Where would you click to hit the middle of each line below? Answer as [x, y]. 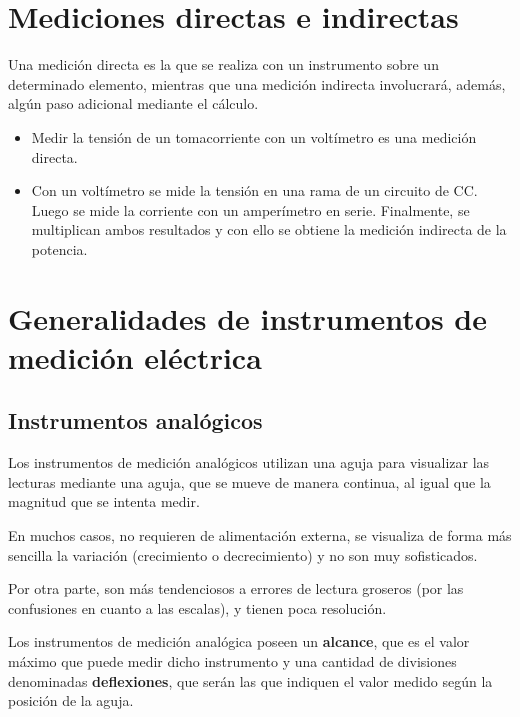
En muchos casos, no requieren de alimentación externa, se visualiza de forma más [260, 535]
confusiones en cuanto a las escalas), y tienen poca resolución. [197, 607]
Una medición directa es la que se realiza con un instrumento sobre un [223, 64]
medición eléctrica [135, 356]
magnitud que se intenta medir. [104, 501]
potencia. [59, 248]
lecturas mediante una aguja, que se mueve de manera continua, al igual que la [249, 481]
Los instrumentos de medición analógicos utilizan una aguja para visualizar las [249, 462]
